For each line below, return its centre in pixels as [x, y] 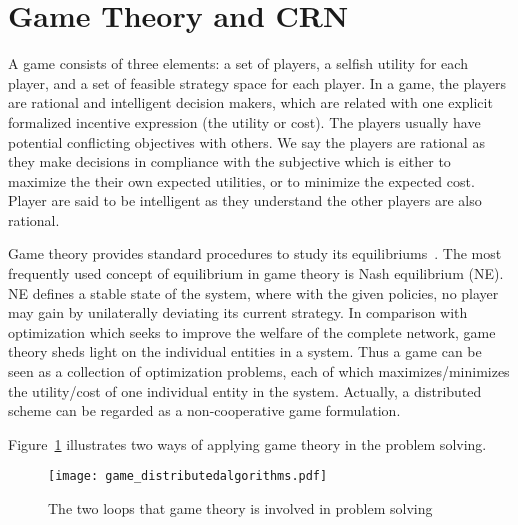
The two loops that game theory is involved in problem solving [240, 508]
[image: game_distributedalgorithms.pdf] [188, 476]
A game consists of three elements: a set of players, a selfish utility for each [238, 63]
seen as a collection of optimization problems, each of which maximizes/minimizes [259, 371]
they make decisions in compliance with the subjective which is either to [229, 161]
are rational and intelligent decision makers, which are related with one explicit [250, 102]
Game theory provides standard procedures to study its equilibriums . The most [255, 253]
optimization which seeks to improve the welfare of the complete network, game [252, 331]
